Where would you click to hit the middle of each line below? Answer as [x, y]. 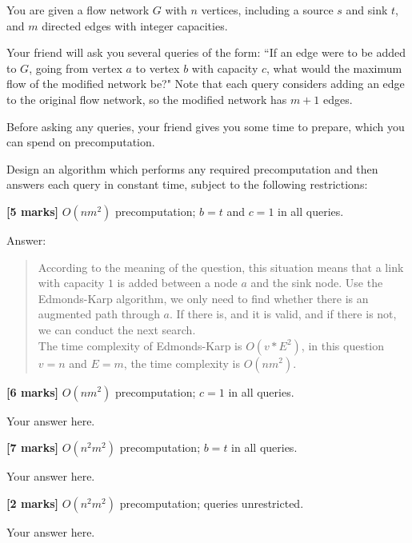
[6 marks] [33, 391]
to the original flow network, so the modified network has [147, 99]
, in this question [343, 345]
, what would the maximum [334, 68]
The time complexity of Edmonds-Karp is [140, 345]
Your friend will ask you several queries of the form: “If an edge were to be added [206, 52]
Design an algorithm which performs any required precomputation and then [192, 168]
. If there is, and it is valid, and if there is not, [283, 314]
